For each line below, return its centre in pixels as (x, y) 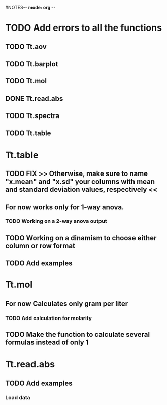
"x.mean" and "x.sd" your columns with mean (80, 182)
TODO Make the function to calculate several (78, 335)
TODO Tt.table (28, 133)
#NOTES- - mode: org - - (30, 7)
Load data (18, 397)
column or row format (40, 245)
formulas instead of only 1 (47, 343)
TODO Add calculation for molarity (49, 318)
